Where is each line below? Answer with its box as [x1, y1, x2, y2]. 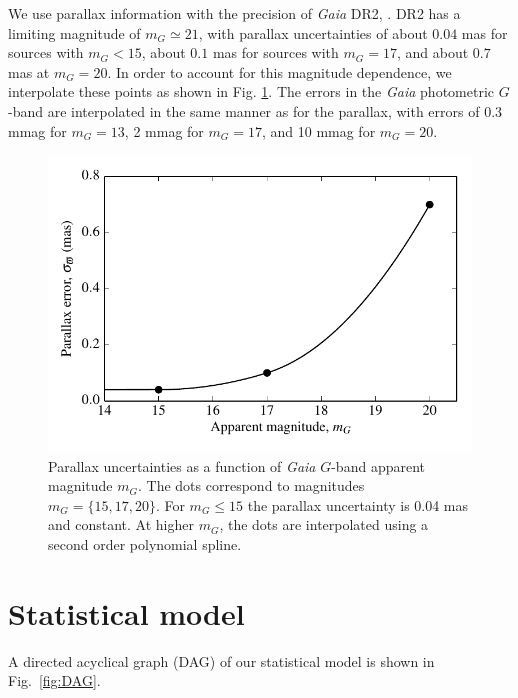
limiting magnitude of [8, 22, 141, 43]
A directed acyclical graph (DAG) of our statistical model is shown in [8, 650, 435, 671]
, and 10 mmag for [261, 120, 376, 141]
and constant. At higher [48, 514, 194, 535]
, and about [396, 42, 469, 63]
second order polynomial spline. [48, 533, 242, 554]
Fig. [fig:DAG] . [8, 670, 101, 691]
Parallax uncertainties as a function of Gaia [48, 455, 316, 476]
